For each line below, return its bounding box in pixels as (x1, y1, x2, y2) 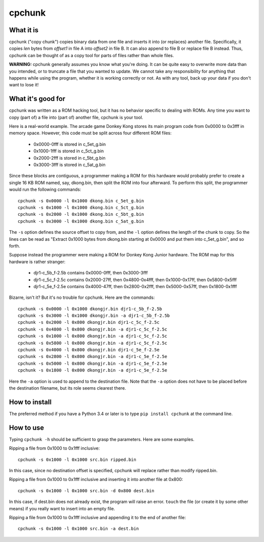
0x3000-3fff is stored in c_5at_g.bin (33, 162, 106, 168)
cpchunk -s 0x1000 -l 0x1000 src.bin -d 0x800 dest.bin (18, 488, 154, 493)
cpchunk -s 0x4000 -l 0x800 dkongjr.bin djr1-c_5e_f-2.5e (18, 347, 160, 353)
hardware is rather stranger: (9, 259, 66, 265)
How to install (9, 398, 52, 406)
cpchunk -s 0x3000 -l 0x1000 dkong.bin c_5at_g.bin (18, 218, 144, 224)
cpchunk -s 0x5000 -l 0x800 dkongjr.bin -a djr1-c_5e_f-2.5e (18, 360, 167, 366)
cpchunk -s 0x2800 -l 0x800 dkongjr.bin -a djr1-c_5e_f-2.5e (18, 354, 167, 359)
